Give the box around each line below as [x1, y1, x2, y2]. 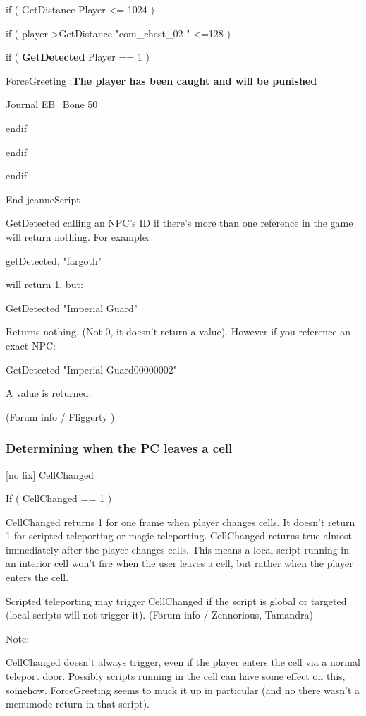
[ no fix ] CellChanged [6, 467, 94, 482]
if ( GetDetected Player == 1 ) [6, 49, 150, 64]
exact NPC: [6, 338, 56, 352]
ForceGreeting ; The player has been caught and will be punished [6, 73, 317, 88]
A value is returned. [6, 386, 92, 400]
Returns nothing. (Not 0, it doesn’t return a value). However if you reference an [6, 324, 351, 339]
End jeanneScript [6, 191, 80, 206]
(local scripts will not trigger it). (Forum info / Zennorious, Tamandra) [6, 607, 313, 622]
